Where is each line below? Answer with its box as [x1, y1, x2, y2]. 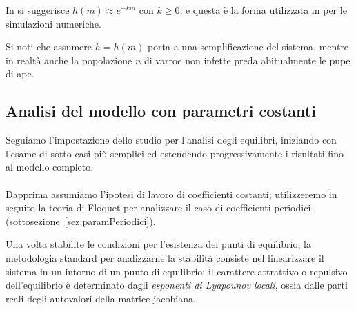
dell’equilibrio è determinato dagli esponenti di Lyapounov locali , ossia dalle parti [6, 278, 348, 292]
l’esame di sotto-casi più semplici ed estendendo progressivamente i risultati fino [6, 146, 344, 160]
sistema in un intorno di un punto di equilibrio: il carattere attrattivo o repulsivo [6, 264, 348, 278]
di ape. [6, 66, 34, 81]
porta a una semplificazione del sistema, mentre [147, 39, 349, 54]
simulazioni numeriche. [6, 16, 101, 30]
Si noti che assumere [6, 39, 92, 54]
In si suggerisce [6, 3, 70, 17]
